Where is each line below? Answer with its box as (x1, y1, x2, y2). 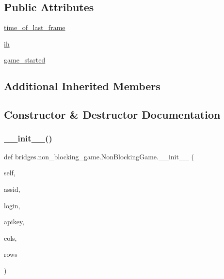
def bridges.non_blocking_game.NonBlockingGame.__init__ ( (4, 151, 194, 161)
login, (4, 200, 20, 210)
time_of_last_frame (4, 22, 65, 32)
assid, (4, 184, 20, 194)
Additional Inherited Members (4, 78, 160, 93)
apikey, (4, 217, 25, 227)
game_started (4, 55, 46, 65)
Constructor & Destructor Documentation (4, 107, 221, 122)
